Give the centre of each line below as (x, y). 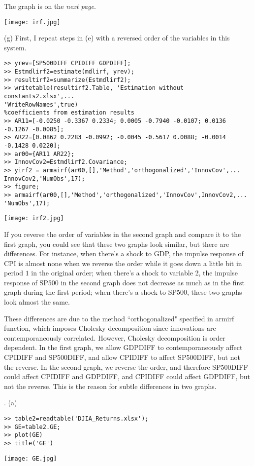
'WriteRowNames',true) (41, 104)
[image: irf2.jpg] (34, 218)
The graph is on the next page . (50, 6)
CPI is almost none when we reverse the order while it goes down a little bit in (123, 263)
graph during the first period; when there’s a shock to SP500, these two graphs (123, 292)
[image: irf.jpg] (32, 22)
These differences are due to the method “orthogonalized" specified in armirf (119, 318)
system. (15, 47)
